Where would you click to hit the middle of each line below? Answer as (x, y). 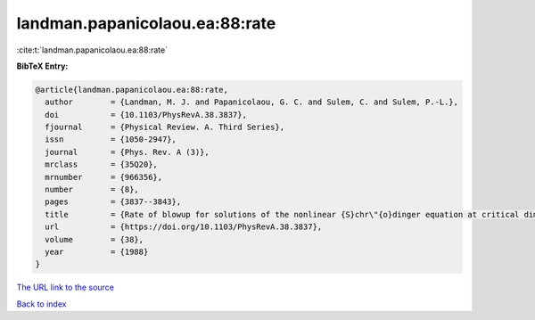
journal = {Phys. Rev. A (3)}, (127, 152)
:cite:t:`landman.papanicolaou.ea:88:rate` (92, 50)
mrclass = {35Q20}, (101, 164)
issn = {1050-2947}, (111, 139)
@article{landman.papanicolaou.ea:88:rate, (132, 90)
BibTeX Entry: (42, 66)
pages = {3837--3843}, (113, 202)
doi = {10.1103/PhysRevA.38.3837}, (146, 115)
